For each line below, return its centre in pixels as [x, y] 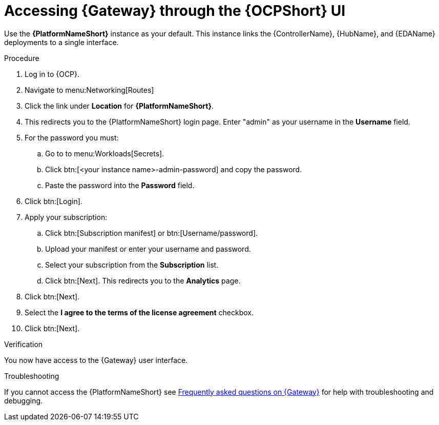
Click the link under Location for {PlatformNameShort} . [119, 106]
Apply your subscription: [66, 217]
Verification [24, 344]
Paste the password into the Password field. [120, 185]
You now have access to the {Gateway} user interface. [96, 360]
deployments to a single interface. [61, 42]
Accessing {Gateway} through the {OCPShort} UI [175, 11]
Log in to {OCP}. [52, 74]
